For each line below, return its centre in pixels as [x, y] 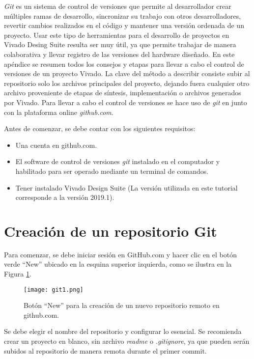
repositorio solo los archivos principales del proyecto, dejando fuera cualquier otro [127, 83]
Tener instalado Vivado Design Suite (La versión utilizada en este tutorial [127, 187]
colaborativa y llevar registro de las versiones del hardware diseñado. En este [119, 54]
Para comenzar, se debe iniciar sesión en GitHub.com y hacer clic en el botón [120, 254]
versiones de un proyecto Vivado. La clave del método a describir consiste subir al [127, 73]
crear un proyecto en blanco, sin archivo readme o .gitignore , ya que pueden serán [127, 341]
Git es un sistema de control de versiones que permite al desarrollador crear [118, 6]
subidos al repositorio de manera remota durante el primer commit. [105, 350]
